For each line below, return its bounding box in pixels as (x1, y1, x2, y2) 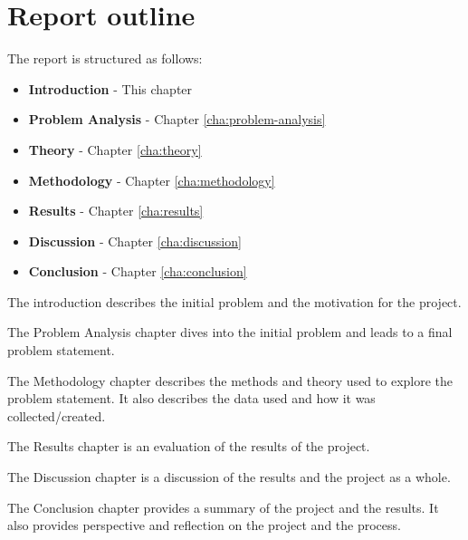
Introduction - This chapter (28, 79, 193, 98)
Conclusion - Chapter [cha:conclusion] (28, 262, 247, 281)
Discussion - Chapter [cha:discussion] (28, 231, 242, 250)
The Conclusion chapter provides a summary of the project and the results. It (7, 497, 439, 516)
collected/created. (7, 406, 106, 425)
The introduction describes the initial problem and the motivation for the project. (7, 292, 462, 311)
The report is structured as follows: (7, 49, 203, 68)
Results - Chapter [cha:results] (28, 201, 204, 220)
